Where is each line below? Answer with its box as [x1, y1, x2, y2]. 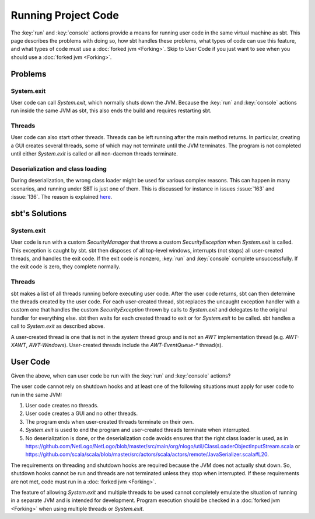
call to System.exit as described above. [10, 323, 105, 330]
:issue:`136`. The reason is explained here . [10, 193, 113, 200]
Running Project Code [10, 9, 119, 22]
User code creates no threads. [25, 402, 99, 409]
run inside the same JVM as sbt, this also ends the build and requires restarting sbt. [10, 107, 212, 114]
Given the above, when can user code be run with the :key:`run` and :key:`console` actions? [10, 372, 231, 379]
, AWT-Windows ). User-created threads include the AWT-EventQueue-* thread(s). [26, 341, 223, 348]
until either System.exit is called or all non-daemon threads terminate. [10, 150, 178, 157]
